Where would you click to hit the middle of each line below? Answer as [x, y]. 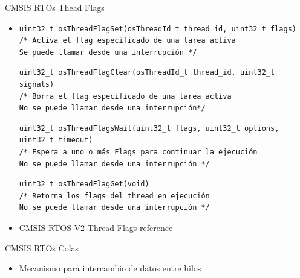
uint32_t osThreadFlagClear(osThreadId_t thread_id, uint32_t [147, 73]
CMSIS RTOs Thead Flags [55, 7]
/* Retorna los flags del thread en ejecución [114, 196]
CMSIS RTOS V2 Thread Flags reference [96, 227]
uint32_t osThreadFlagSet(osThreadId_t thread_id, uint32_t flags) [158, 29]
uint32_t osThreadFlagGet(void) [84, 184]
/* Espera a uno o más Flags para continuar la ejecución [138, 152]
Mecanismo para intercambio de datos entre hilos [110, 268]
